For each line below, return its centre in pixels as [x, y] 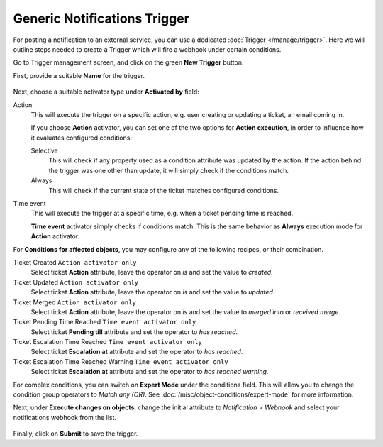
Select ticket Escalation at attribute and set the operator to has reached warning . [150, 372]
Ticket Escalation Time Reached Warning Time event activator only [121, 361]
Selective [44, 151]
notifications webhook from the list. [65, 417]
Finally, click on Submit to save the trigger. [76, 434]
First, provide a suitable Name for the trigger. [79, 75]
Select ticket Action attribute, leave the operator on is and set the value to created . [152, 272]
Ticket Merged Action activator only [74, 302]
